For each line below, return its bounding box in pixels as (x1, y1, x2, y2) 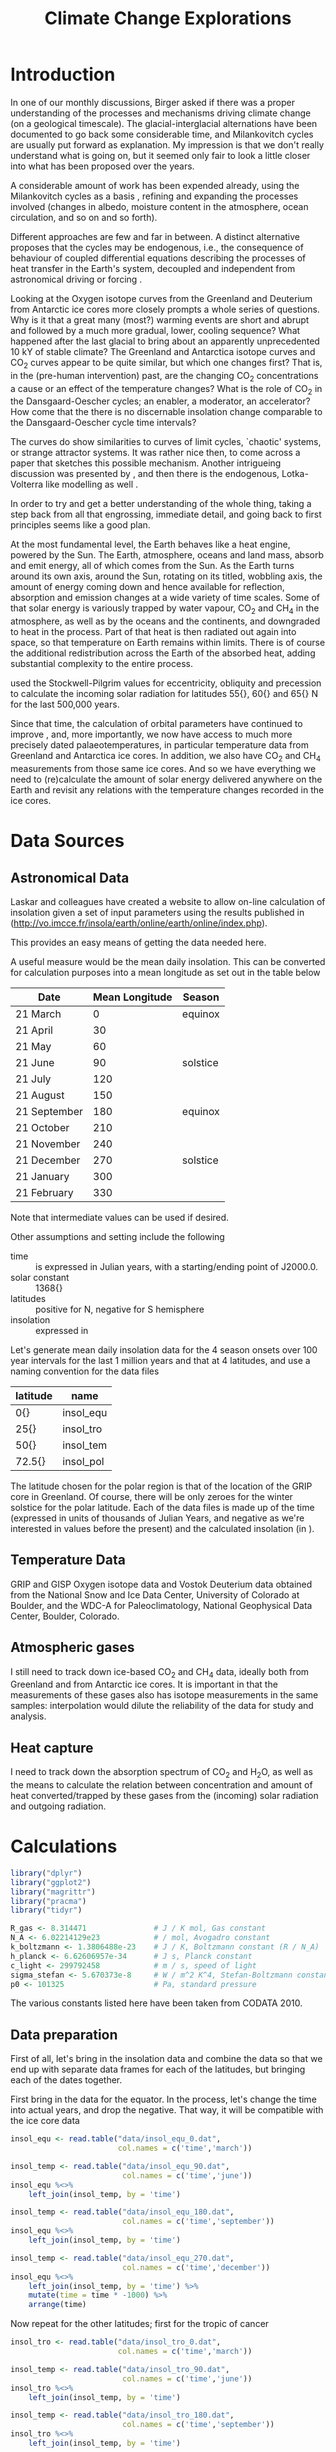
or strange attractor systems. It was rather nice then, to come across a (10, 447, 301, 459)
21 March (15, 1007, 62, 1021)
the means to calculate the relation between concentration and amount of (10, 1778, 313, 1791)
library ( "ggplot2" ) (10, 1877, 92, 1887)
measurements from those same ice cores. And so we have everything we (10, 762, 317, 774)
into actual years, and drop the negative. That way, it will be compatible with (10, 2104, 324, 2116)
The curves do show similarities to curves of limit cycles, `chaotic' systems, (10, 436, 322, 448)
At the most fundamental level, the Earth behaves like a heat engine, (10, 538, 291, 551)
